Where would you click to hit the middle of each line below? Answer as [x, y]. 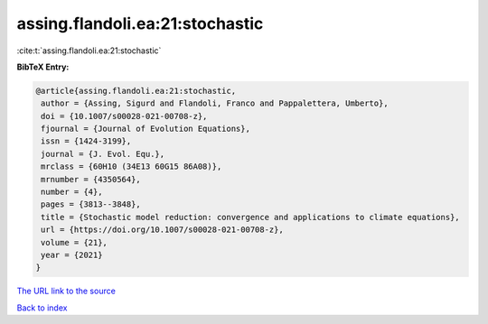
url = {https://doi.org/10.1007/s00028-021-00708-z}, [162, 230]
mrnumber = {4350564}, [91, 179]
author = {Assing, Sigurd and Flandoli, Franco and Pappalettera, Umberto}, [215, 103]
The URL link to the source [66, 291]
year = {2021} [72, 255]
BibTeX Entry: [43, 67]
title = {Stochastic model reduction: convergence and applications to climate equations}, [250, 217]
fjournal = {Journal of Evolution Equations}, [145, 129]
